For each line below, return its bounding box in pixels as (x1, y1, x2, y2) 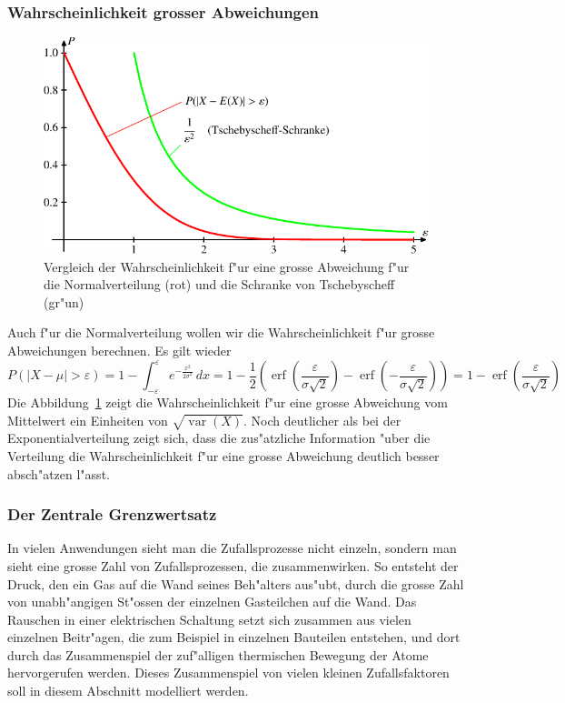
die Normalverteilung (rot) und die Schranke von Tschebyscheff (44, 275, 395, 294)
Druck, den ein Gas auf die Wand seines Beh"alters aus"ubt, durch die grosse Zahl (7, 574, 464, 593)
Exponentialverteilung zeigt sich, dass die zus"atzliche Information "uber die (7, 428, 431, 447)
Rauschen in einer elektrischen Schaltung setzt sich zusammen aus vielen (7, 609, 411, 628)
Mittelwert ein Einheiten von (7, 410, 168, 429)
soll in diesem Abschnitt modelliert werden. (7, 681, 249, 700)
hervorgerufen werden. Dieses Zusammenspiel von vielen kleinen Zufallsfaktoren (7, 663, 450, 682)
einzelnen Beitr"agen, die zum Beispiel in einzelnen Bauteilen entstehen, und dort (7, 628, 461, 647)
